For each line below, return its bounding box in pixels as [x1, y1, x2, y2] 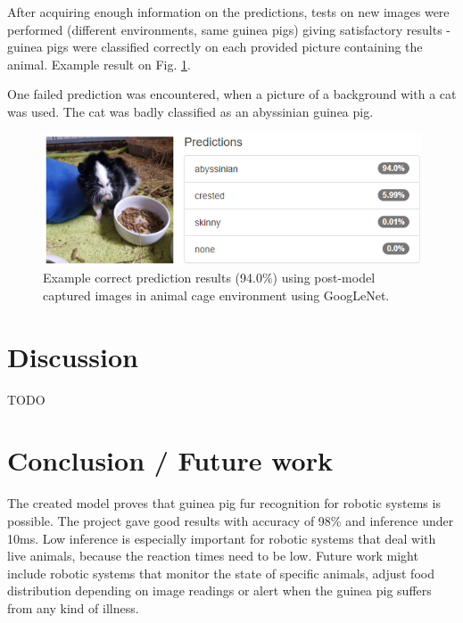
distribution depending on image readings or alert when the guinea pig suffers [7, 581, 432, 600]
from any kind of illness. [7, 598, 139, 617]
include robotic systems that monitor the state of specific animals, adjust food [7, 563, 434, 582]
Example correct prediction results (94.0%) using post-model [43, 268, 376, 287]
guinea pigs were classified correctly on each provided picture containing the [7, 37, 423, 56]
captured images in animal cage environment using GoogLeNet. [43, 285, 390, 304]
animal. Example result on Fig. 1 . [7, 54, 191, 73]
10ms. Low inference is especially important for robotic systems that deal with [7, 529, 436, 547]
